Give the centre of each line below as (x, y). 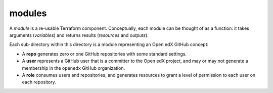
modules (28, 13)
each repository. (39, 82)
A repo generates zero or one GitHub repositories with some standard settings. (104, 54)
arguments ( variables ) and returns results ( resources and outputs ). (79, 35)
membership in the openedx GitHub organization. (74, 68)
